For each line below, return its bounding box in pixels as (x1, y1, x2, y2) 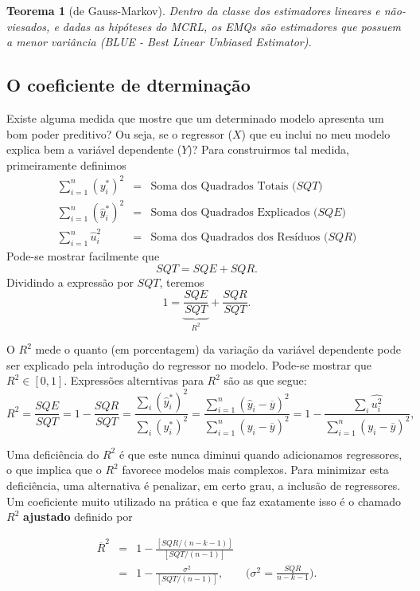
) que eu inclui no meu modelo (241, 125, 391, 142)
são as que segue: (224, 372, 307, 389)
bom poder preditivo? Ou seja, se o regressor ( (6, 125, 232, 142)
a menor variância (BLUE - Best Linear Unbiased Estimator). (6, 33, 312, 50)
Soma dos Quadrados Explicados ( (150, 207, 318, 219)
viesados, (6, 18, 50, 34)
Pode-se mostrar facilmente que (6, 247, 160, 264)
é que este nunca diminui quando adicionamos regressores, (119, 445, 402, 462)
